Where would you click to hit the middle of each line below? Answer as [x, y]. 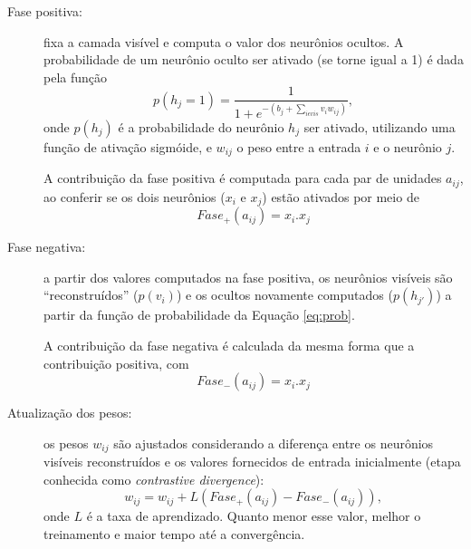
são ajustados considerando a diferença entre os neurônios [274, 443]
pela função [76, 77]
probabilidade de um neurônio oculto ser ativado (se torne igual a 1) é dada [254, 59]
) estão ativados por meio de [341, 196]
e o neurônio [408, 146]
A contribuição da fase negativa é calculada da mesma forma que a [229, 345]
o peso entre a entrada [299, 146]
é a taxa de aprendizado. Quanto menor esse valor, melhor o [254, 516]
